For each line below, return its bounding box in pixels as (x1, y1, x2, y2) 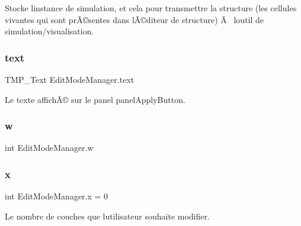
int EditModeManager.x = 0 (5, 190, 108, 202)
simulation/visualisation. (5, 25, 94, 37)
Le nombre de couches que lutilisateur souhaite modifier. (5, 209, 210, 222)
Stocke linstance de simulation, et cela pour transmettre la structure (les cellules (5, 2, 297, 14)
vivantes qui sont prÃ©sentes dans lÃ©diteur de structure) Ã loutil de (5, 13, 264, 25)
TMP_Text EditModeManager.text (5, 73, 135, 85)
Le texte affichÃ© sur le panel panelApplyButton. (5, 93, 185, 105)
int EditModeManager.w (5, 141, 94, 154)
